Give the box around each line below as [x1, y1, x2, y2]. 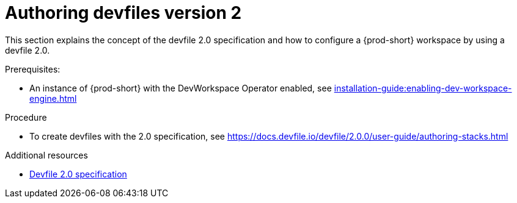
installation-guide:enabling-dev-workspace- [334, 82, 512, 93]
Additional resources [5, 149, 88, 160]
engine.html [29, 93, 77, 104]
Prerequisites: [5, 63, 61, 74]
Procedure [5, 112, 47, 123]
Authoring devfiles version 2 [5, 2, 242, 23]
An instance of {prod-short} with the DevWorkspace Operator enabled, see [29, 82, 332, 93]
